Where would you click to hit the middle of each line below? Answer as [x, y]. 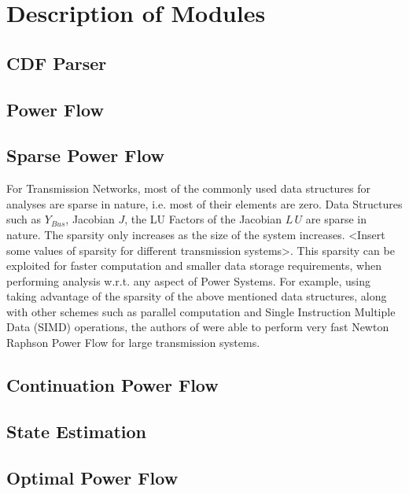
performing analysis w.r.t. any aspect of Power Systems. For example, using [189, 280]
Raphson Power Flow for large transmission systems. [133, 343]
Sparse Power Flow [86, 155]
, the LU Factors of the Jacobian [203, 219]
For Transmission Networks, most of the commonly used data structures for [189, 188]
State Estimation [76, 431]
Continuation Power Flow [112, 385]
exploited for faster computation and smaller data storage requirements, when [194, 265]
